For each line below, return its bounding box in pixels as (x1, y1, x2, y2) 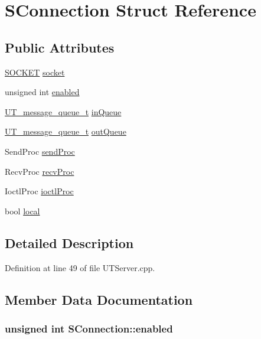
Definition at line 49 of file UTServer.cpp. (5, 261, 155, 273)
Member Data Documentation (5, 290, 193, 308)
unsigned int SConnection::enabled (5, 321, 173, 335)
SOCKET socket (5, 66, 65, 78)
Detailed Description (5, 233, 134, 252)
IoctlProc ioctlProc (5, 185, 74, 197)
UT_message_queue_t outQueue (5, 125, 126, 138)
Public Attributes (5, 38, 115, 56)
